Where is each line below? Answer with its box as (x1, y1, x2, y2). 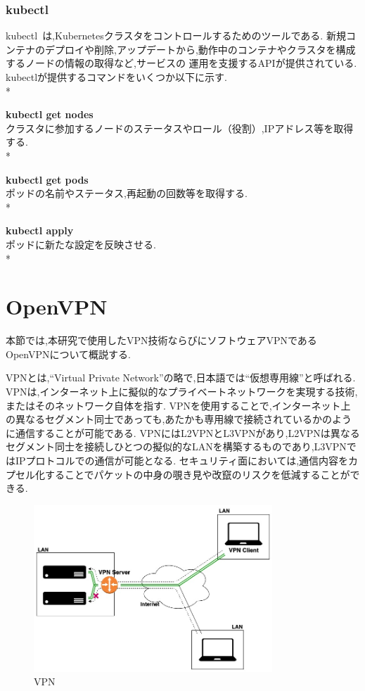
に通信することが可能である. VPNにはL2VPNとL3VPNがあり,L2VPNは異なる (6, 425, 360, 440)
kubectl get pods (6, 172, 89, 186)
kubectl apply (6, 223, 74, 238)
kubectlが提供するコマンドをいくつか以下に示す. (6, 70, 228, 84)
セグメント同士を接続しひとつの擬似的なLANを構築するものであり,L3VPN (6, 439, 347, 454)
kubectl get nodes (6, 107, 94, 122)
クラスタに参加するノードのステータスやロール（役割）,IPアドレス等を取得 (6, 120, 354, 135)
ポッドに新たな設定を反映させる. (6, 236, 156, 251)
